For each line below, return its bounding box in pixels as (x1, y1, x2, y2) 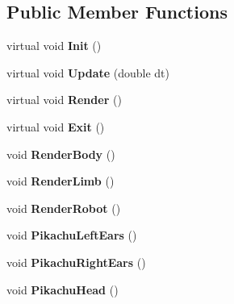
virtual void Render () (6, 91, 122, 108)
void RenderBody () (6, 145, 115, 162)
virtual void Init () (6, 37, 102, 54)
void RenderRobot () (6, 199, 121, 216)
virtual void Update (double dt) (6, 64, 170, 81)
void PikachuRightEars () (6, 253, 146, 270)
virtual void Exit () (6, 118, 105, 135)
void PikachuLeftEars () (6, 227, 137, 244)
